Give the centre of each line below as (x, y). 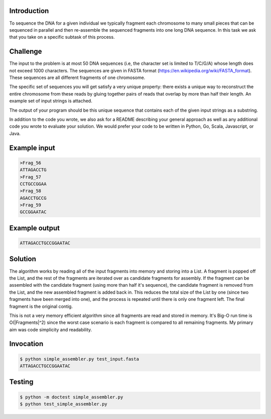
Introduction (29, 11)
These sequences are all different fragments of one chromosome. (77, 77)
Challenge (26, 52)
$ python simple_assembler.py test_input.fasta (79, 359)
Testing (21, 382)
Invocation (26, 344)
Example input (32, 148)
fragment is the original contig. (41, 306)
